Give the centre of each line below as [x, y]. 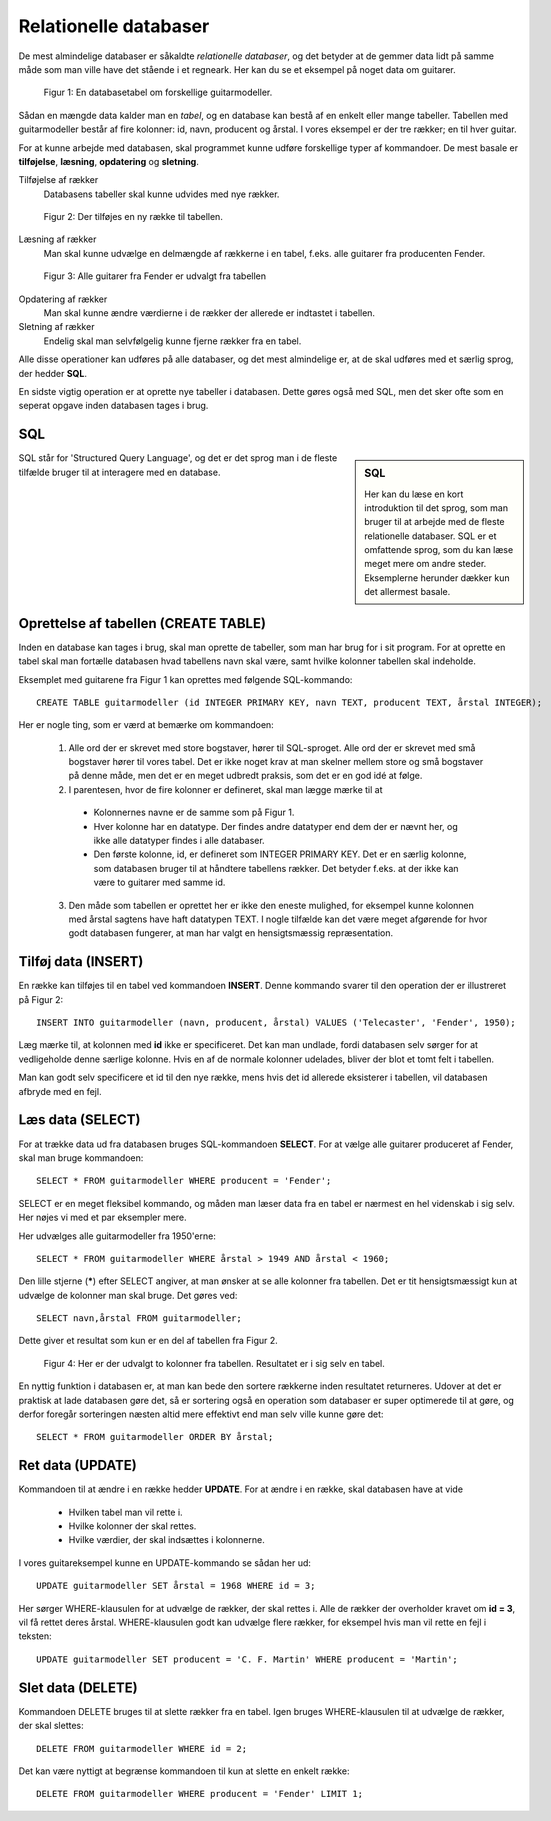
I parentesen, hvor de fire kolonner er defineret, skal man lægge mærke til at [226, 789]
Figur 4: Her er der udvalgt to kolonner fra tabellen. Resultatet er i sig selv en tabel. [214, 1363]
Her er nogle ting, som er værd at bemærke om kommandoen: [146, 725]
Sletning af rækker [56, 327]
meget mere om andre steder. [425, 564]
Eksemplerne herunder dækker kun [437, 577]
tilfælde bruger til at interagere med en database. [119, 472]
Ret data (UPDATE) [77, 1465]
